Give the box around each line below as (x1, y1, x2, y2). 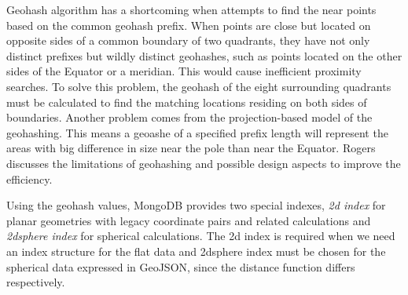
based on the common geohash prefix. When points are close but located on (6, 16, 371, 33)
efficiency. (6, 170, 53, 187)
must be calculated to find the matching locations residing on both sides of (6, 93, 367, 110)
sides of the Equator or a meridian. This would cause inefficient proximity (6, 63, 362, 79)
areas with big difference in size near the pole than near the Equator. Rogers (6, 140, 376, 156)
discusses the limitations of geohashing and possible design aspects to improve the (6, 155, 401, 171)
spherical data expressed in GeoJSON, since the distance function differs (6, 258, 355, 275)
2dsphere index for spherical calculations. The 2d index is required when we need (6, 228, 395, 244)
